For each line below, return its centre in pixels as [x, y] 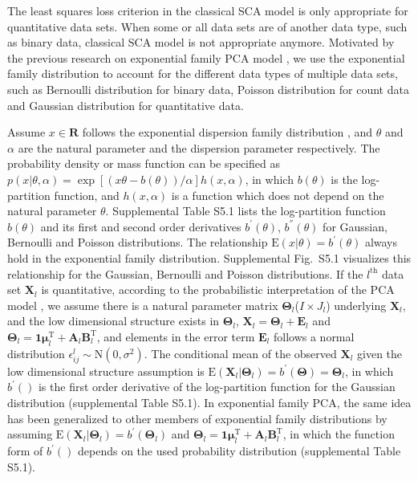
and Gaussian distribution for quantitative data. [126, 105]
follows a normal [314, 336]
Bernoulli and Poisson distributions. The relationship [138, 242]
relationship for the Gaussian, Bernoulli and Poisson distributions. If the [185, 273]
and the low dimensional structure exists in [114, 321]
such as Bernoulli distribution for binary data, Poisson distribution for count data [208, 89]
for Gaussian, [355, 226]
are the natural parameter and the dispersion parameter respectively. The [199, 147]
